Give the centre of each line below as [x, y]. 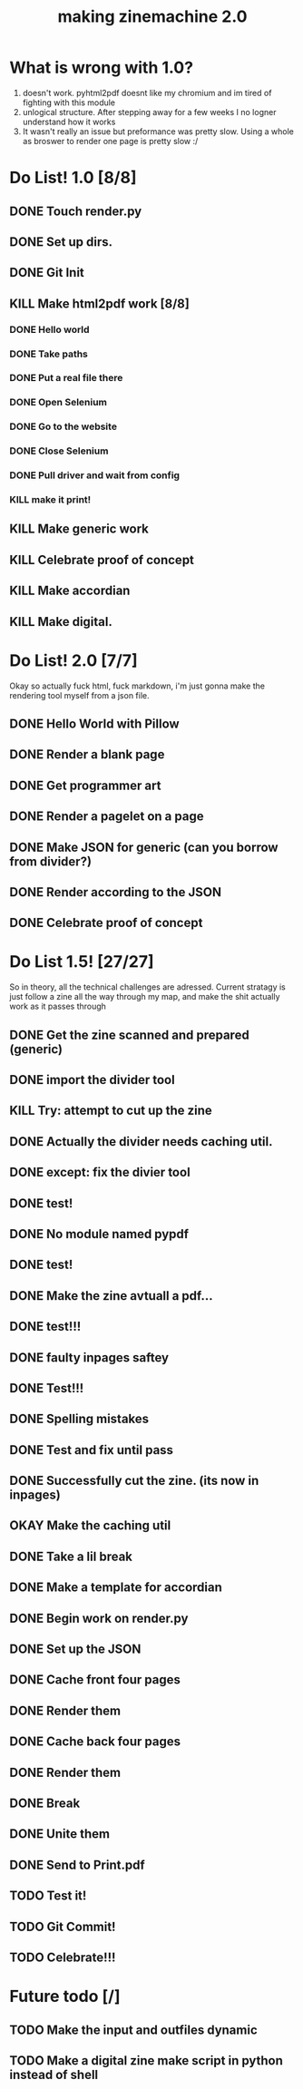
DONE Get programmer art [85, 785]
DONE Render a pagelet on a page [107, 817]
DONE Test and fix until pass [92, 1450]
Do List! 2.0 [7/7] [73, 660]
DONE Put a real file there [66, 378]
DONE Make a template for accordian [116, 1588]
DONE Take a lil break [71, 1556]
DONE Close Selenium [59, 451]
